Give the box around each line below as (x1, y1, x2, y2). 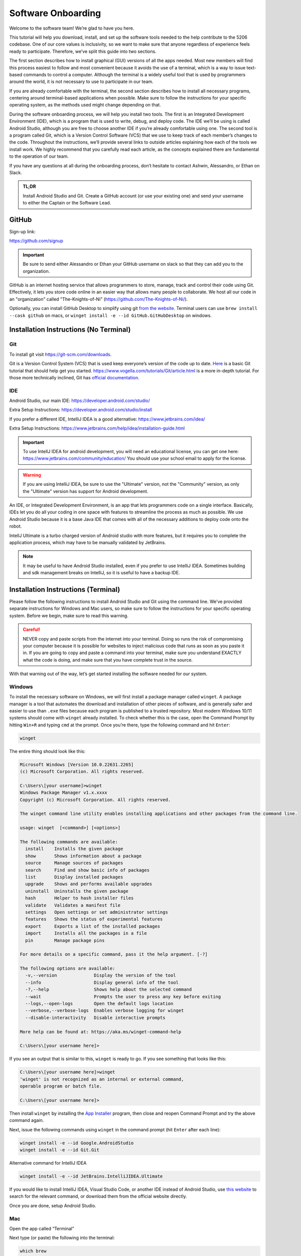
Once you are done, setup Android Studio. (9, 1202, 96, 1208)
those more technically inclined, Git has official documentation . (9, 374, 140, 380)
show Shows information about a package (25, 853, 142, 859)
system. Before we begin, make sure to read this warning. (9, 612, 129, 618)
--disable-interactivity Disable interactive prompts (25, 1015, 166, 1020)
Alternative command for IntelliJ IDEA (9, 1160, 87, 1166)
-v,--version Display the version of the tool (25, 973, 176, 978)
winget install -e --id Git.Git (20, 1147, 100, 1153)
